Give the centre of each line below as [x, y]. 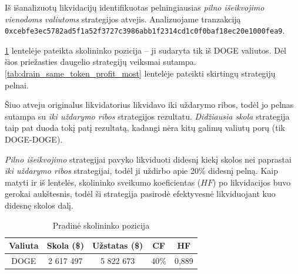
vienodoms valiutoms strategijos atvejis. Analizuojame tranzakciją [123, 19]
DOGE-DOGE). [34, 139]
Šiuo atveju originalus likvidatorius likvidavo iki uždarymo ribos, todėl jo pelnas [149, 105]
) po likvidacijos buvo [252, 182]
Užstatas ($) [118, 245]
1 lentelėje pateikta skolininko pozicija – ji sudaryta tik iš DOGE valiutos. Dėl [145, 50]
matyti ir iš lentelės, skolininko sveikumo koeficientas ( [103, 182]
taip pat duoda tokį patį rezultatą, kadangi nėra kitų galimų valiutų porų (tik [145, 128]
